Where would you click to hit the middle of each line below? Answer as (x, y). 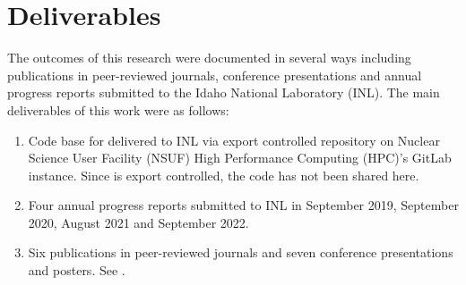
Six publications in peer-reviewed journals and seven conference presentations (241, 252)
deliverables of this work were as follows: (118, 109)
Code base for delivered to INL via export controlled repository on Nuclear (234, 140)
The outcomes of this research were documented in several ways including (209, 58)
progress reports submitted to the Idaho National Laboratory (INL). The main (224, 92)
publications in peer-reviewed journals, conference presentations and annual (215, 75)
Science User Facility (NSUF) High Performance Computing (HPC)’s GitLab (240, 158)
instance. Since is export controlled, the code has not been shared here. (224, 175)
